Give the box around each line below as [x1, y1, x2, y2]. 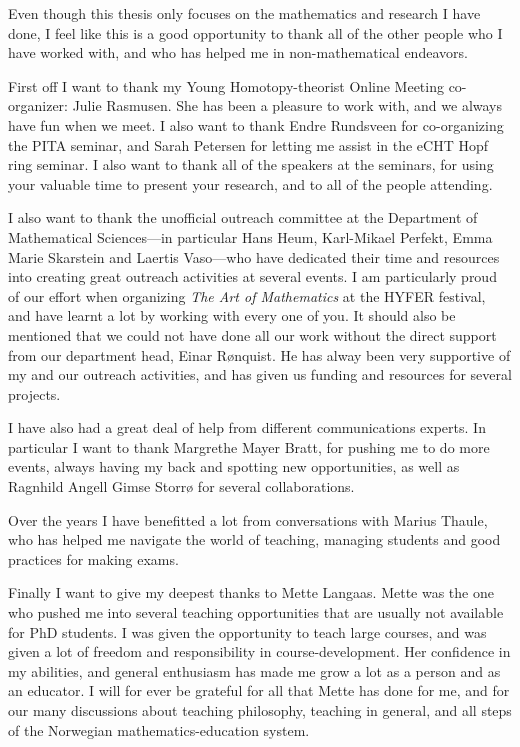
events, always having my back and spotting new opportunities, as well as [8, 456, 460, 477]
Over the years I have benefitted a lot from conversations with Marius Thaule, [8, 509, 488, 530]
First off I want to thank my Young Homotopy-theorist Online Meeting [8, 75, 444, 96]
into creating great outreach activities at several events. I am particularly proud [8, 266, 497, 287]
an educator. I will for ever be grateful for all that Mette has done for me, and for [8, 680, 510, 701]
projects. [8, 383, 61, 404]
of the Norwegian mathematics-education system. [8, 719, 310, 740]
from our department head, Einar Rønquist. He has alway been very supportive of [8, 344, 511, 365]
